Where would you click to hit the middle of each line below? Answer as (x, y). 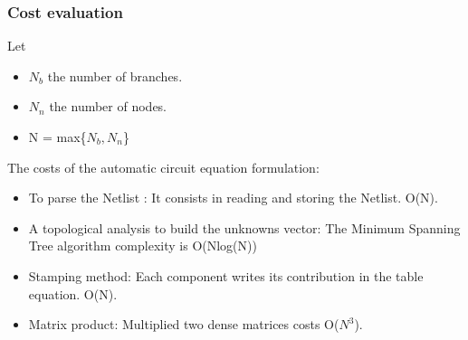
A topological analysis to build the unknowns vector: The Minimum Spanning (244, 227)
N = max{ (57, 137)
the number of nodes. (108, 106)
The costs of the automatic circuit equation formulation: (163, 167)
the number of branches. (115, 76)
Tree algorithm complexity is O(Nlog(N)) (143, 246)
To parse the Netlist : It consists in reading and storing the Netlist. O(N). (233, 198)
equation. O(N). (73, 293)
